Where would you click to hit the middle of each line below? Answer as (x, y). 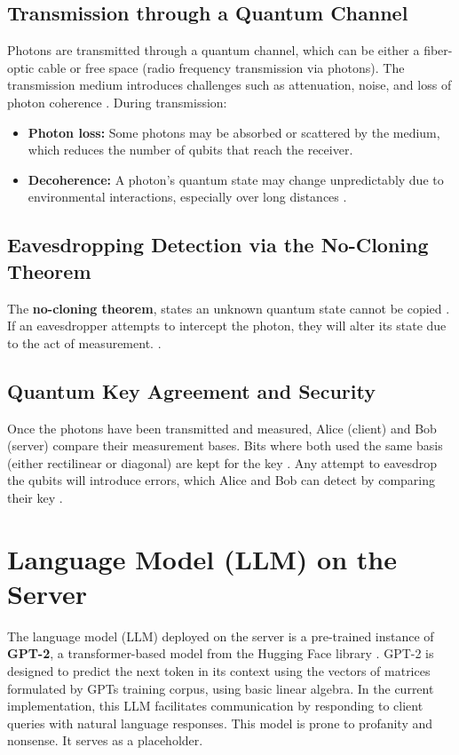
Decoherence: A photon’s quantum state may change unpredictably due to (236, 179)
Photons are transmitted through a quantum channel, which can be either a (214, 50)
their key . (35, 497)
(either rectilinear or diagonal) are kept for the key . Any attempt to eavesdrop (222, 462)
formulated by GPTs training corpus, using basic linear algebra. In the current (221, 688)
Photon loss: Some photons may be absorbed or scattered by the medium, (234, 132)
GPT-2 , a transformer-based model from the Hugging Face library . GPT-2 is (221, 653)
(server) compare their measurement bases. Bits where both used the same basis (225, 445)
